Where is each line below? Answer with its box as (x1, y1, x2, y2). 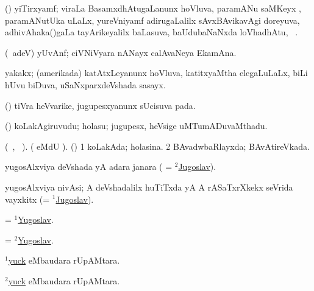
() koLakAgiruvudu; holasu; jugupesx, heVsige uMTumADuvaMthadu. (5, 119, 268, 132)
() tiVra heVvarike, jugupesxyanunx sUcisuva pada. (5, 99, 196, 111)
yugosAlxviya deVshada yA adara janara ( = (5, 160, 173, 173)
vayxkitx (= (5, 192, 50, 205)
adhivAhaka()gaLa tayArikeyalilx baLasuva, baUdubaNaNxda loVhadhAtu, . (5, 26, 298, 38)
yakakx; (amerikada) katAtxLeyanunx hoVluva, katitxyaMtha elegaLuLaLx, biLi (5, 66, 308, 79)
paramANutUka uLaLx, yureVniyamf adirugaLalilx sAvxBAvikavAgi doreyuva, (5, 13, 300, 26)
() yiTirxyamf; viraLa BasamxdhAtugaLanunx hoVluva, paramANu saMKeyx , (5, 2, 301, 14)
